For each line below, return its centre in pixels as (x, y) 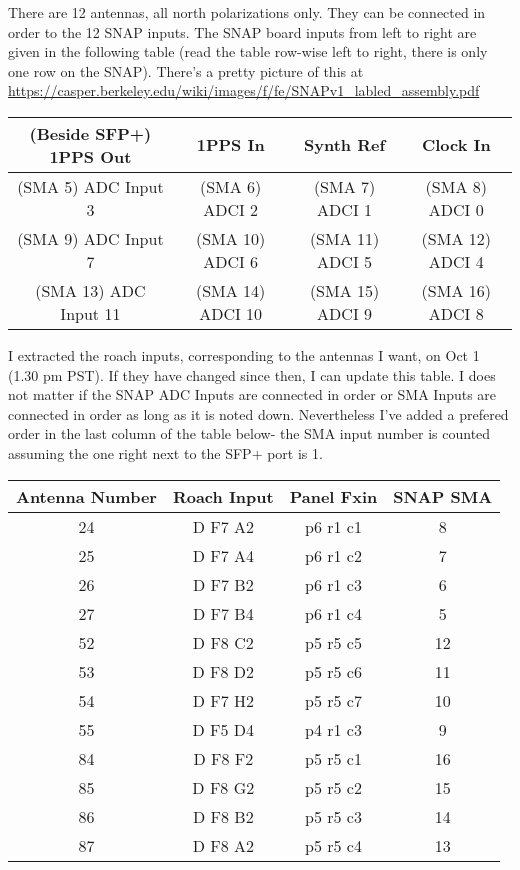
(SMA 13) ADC (90, 290)
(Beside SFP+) (90, 133)
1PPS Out (90, 156)
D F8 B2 (223, 816)
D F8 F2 (223, 758)
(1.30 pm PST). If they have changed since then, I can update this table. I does (252, 374)
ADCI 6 (231, 261)
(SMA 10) (230, 238)
